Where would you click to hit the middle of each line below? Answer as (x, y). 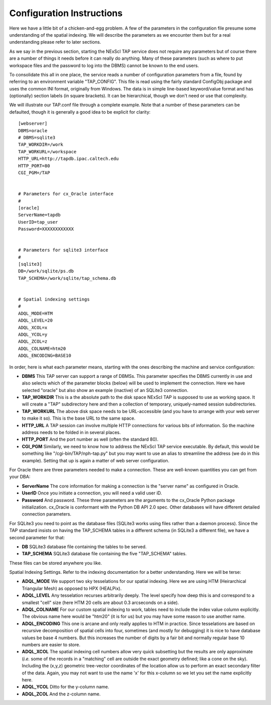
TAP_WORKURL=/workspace (47, 152)
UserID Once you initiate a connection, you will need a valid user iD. (92, 493)
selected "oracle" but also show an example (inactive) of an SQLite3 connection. (105, 390)
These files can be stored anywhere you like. (56, 563)
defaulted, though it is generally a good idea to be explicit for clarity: (80, 112)
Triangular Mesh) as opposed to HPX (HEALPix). (72, 588)
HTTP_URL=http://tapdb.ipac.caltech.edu (69, 159)
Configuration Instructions (66, 13)
